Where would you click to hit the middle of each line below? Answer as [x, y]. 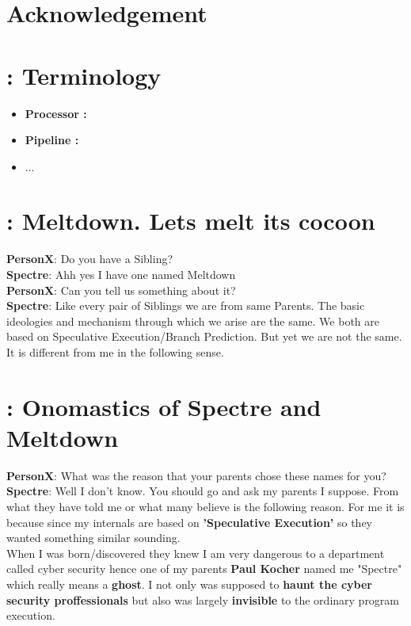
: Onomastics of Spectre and [164, 406]
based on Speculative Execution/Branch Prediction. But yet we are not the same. [204, 336]
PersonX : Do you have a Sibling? [90, 259]
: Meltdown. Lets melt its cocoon [191, 221]
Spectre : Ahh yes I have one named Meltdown [121, 274]
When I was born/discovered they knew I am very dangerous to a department [196, 553]
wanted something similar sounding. [93, 538]
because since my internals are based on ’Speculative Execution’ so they [189, 522]
